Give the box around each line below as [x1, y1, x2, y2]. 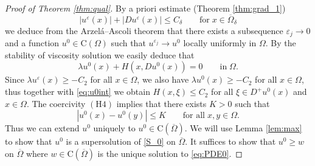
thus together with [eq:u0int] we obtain [5, 85, 150, 98]
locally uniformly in [183, 36, 257, 49]
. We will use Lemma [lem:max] [184, 122, 302, 134]
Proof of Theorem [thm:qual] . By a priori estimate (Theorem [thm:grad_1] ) [5, 2, 286, 14]
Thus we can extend [5, 122, 80, 134]
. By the [265, 36, 296, 49]
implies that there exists [116, 97, 207, 109]
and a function [5, 36, 60, 49]
